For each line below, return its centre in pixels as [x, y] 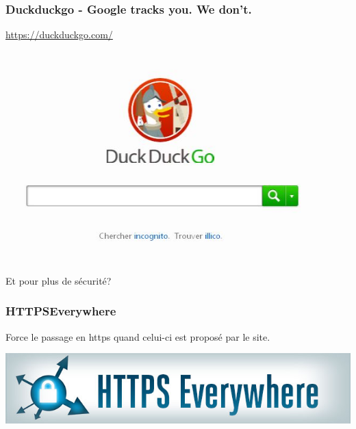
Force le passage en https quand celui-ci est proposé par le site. [138, 336]
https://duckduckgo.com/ [59, 35]
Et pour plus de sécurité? [59, 280]
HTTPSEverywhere [61, 311]
